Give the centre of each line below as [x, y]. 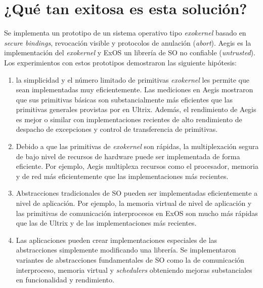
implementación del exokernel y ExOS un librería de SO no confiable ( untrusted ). [130, 52]
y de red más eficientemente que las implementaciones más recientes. [122, 176]
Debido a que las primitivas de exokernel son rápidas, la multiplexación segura [137, 146]
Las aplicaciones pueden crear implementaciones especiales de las [117, 240]
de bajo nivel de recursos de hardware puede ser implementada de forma [128, 156]
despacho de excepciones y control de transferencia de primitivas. [117, 129]
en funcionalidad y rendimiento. [65, 280]
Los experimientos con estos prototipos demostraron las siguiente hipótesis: [120, 62]
